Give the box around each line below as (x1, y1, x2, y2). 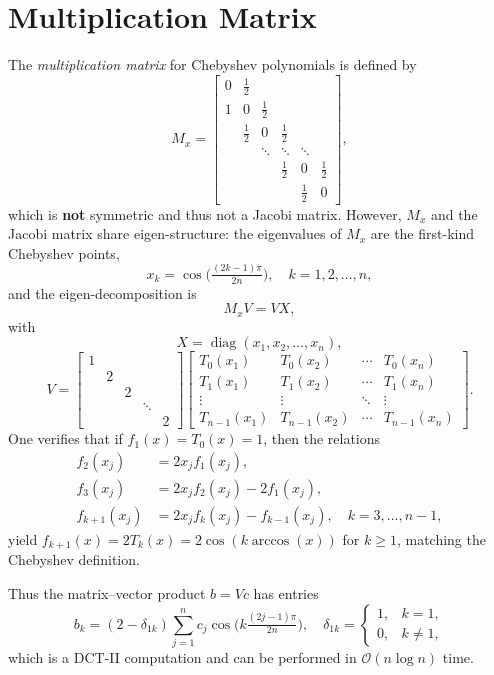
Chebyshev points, (8, 242, 120, 263)
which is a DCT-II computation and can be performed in (8, 646, 357, 667)
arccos (251, 534, 290, 548)
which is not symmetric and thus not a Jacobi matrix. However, (8, 203, 402, 224)
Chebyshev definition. (8, 549, 140, 570)
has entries (253, 583, 319, 604)
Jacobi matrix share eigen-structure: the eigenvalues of (8, 223, 342, 244)
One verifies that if (8, 428, 123, 449)
